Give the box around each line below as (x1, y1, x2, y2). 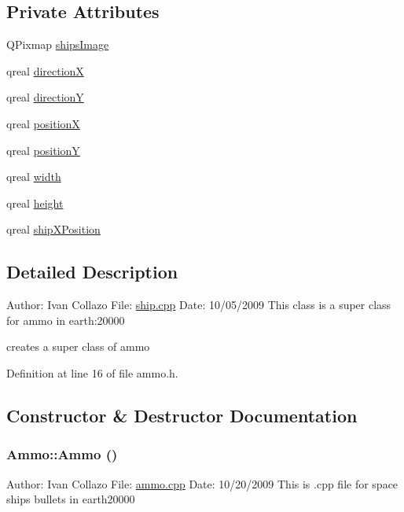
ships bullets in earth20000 (6, 491, 135, 507)
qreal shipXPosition (6, 221, 101, 238)
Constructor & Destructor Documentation (6, 403, 358, 427)
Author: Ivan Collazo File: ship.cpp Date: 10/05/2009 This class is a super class (6, 297, 391, 313)
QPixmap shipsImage (6, 36, 109, 53)
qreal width (6, 168, 61, 185)
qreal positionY (6, 142, 80, 158)
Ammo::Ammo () (6, 444, 118, 464)
